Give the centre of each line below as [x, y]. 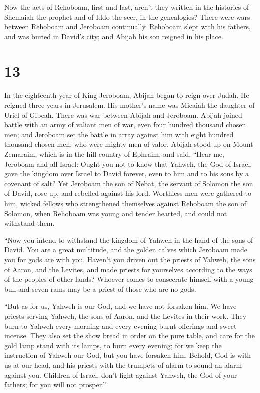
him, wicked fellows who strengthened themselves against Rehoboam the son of [125, 203]
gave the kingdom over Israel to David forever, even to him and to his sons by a [127, 174]
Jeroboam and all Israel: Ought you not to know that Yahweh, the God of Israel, [128, 164]
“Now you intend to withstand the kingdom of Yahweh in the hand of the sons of [129, 239]
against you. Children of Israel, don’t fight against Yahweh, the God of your [121, 375]
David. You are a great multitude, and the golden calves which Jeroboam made [126, 250]
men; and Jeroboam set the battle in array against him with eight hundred [119, 134]
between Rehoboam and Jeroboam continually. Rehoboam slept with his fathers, [127, 26]
